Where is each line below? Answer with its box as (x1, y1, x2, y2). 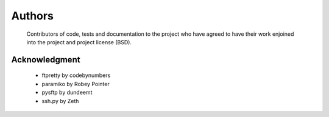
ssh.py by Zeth (41, 97, 79, 104)
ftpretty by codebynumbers (41, 72, 111, 79)
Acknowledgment (11, 55, 80, 65)
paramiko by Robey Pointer (41, 80, 110, 87)
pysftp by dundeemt (41, 89, 93, 96)
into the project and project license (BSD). (26, 38, 132, 45)
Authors (11, 9, 54, 22)
